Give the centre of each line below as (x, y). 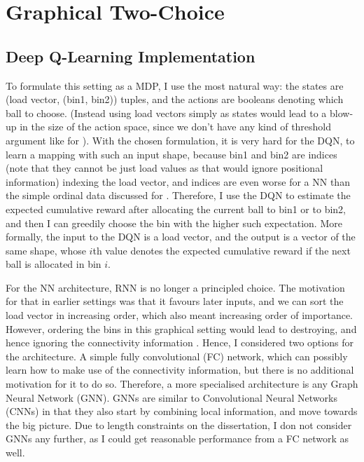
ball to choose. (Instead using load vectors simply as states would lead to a (166, 113)
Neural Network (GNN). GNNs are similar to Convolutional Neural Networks (171, 397)
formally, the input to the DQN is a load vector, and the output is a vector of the (181, 237)
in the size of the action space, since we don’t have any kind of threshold (176, 127)
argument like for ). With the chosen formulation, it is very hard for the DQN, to (180, 140)
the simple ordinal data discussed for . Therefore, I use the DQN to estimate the (178, 195)
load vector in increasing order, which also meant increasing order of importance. (179, 315)
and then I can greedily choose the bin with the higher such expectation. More (174, 223)
